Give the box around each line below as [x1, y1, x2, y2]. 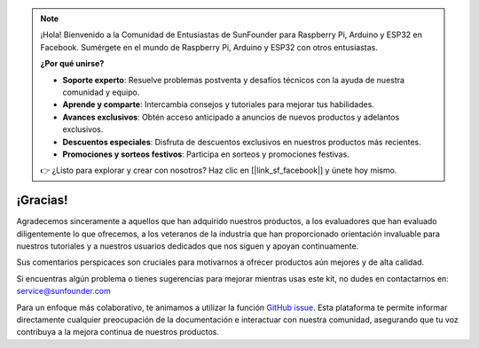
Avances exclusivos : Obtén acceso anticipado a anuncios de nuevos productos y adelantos [62, 112, 400, 122]
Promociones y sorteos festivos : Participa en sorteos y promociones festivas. [62, 149, 349, 159]
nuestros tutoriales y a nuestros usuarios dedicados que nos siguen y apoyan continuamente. [16, 240, 359, 251]
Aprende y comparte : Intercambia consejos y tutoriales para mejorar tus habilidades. [62, 99, 374, 110]
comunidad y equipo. [62, 87, 140, 97]
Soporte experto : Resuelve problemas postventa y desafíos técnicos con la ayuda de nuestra [62, 74, 405, 85]
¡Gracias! [16, 193, 68, 208]
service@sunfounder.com [16, 286, 111, 297]
